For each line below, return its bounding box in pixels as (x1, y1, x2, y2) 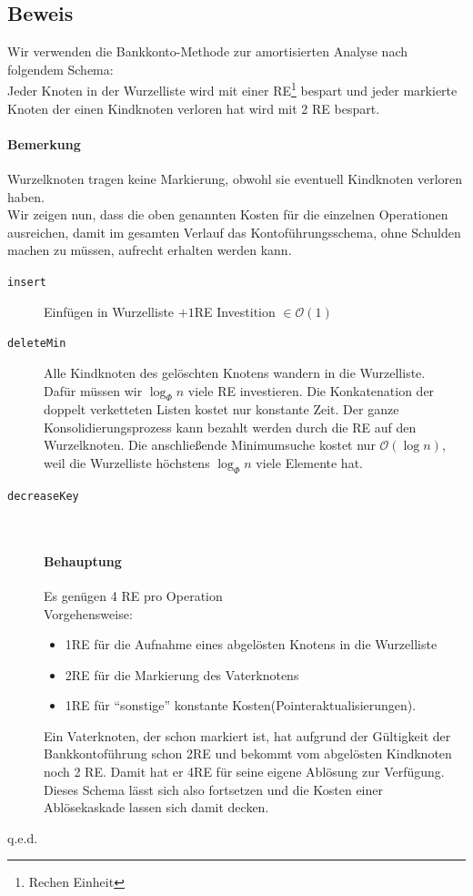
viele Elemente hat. (256, 453, 363, 473)
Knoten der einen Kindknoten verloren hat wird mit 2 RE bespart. (7, 98, 380, 117)
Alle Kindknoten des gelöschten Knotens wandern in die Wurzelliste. (44, 362, 426, 382)
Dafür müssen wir (44, 381, 143, 400)
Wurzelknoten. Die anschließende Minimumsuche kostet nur (44, 435, 376, 454)
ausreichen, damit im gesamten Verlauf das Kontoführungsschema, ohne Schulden (7, 222, 461, 241)
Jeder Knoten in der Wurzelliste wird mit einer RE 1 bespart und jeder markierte (7, 78, 458, 100)
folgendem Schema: (7, 59, 114, 78)
